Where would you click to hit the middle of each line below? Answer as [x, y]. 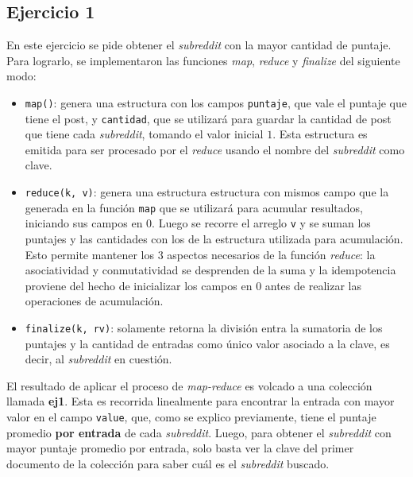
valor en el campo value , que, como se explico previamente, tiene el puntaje [191, 417]
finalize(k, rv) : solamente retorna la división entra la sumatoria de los [204, 328]
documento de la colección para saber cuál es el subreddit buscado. [168, 463]
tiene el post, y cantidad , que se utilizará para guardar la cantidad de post [208, 118]
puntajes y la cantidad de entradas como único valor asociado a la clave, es [207, 343]
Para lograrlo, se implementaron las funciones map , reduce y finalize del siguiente [203, 60]
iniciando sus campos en [84, 223]
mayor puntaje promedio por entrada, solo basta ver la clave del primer [180, 448]
